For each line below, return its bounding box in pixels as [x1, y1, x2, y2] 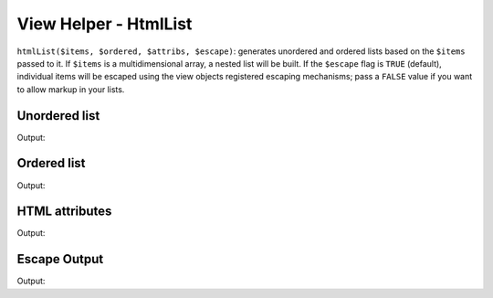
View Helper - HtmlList [16, 14, 193, 34]
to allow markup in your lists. [16, 83, 125, 95]
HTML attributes [16, 204, 112, 219]
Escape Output [16, 251, 104, 267]
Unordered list [16, 108, 100, 123]
